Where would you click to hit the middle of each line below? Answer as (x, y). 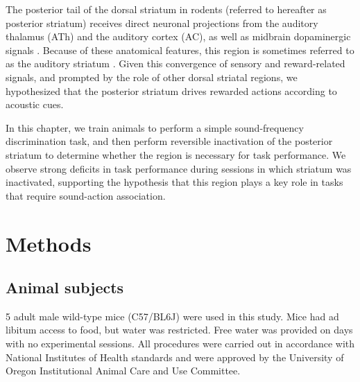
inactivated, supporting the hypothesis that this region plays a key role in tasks (174, 182)
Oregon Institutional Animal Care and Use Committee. (123, 371)
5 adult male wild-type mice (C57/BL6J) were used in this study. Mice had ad (172, 316)
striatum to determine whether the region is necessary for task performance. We (176, 154)
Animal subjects (65, 287)
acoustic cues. (35, 104)
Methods (49, 243)
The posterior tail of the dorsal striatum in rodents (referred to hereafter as (166, 9)
